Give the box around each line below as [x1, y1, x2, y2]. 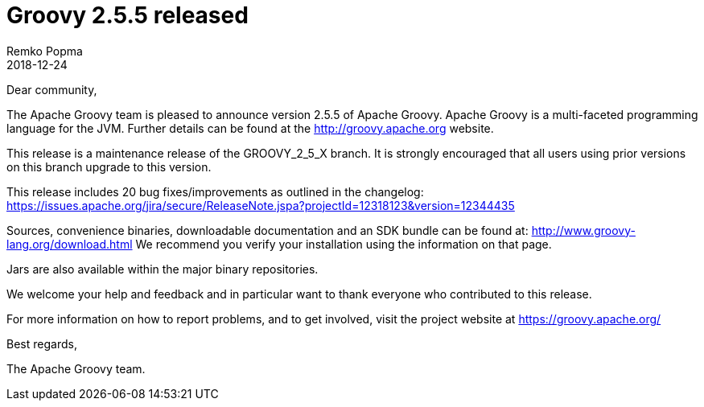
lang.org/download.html [6, 236, 133, 251]
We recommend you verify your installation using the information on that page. [135, 236, 552, 251]
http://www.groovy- [531, 223, 636, 237]
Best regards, [6, 336, 77, 351]
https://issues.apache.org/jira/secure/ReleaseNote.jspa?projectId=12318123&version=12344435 [6, 198, 515, 212]
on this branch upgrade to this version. [6, 159, 212, 174]
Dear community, [6, 82, 97, 97]
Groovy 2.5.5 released [6, 2, 249, 29]
